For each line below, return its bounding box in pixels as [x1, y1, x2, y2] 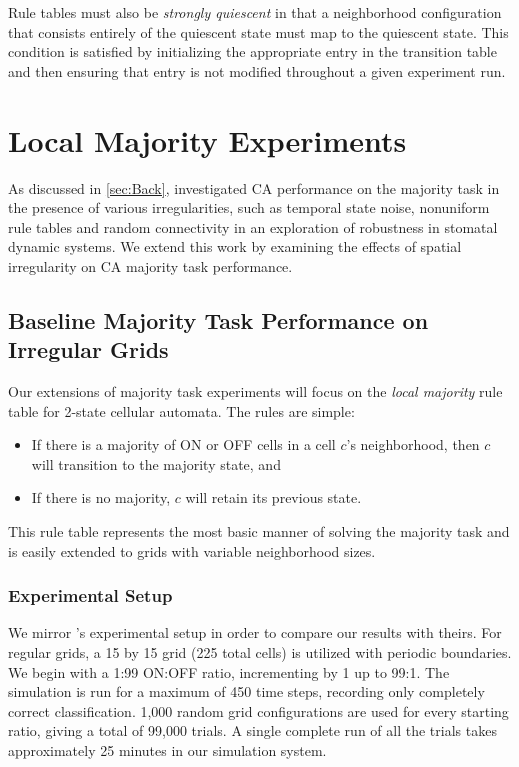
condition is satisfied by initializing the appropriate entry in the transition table [8, 41, 497, 62]
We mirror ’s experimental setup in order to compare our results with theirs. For [8, 622, 502, 643]
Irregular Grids [8, 334, 169, 365]
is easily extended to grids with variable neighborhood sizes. [8, 540, 376, 561]
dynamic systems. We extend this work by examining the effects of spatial [8, 236, 462, 257]
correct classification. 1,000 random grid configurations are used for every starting [8, 700, 509, 721]
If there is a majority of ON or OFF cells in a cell [31, 434, 336, 455]
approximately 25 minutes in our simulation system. [8, 740, 327, 760]
